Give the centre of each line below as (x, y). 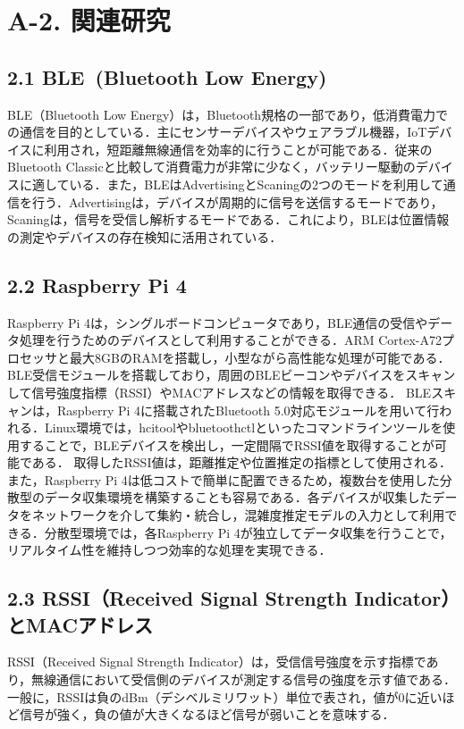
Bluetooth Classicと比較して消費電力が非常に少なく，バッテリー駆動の (211, 167)
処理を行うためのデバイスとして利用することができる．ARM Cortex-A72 (230, 340)
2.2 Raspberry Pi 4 (97, 285)
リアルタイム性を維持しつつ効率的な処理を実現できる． (169, 550)
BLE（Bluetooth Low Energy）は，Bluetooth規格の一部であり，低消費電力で (228, 114)
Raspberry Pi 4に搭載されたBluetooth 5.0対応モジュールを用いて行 (248, 410)
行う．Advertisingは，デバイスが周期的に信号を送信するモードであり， (237, 201)
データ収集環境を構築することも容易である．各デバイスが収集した (238, 497)
